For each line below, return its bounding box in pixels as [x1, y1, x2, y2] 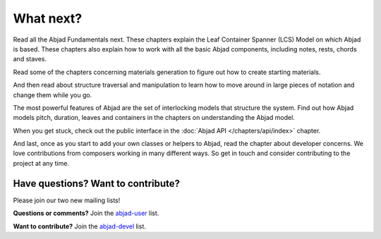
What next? [13, 11, 83, 26]
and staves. [13, 55, 47, 63]
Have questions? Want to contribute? [13, 177, 180, 190]
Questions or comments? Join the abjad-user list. [13, 209, 159, 218]
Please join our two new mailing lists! [13, 196, 121, 204]
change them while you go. [13, 90, 92, 99]
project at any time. [13, 159, 70, 167]
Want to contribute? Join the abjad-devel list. [13, 222, 146, 231]
